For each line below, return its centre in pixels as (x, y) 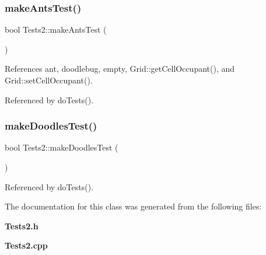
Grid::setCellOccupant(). (49, 80)
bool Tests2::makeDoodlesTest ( (62, 147)
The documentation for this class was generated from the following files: (133, 206)
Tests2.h (22, 226)
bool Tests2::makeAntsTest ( (56, 29)
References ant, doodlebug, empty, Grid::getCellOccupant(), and (120, 69)
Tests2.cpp (26, 245)
